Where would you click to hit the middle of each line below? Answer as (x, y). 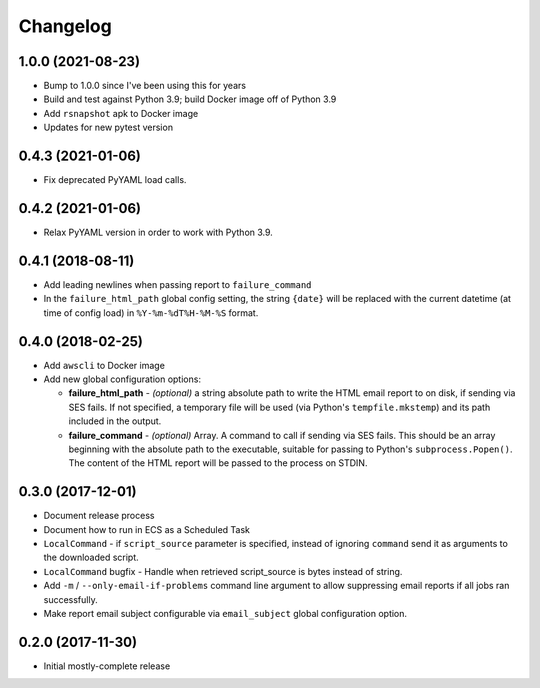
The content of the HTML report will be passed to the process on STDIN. (218, 463)
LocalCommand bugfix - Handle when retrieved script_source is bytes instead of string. (223, 571)
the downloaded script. (91, 557)
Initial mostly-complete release (107, 666)
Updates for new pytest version (108, 127)
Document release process (99, 516)
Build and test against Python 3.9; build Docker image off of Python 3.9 (190, 99)
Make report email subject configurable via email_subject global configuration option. (225, 614)
